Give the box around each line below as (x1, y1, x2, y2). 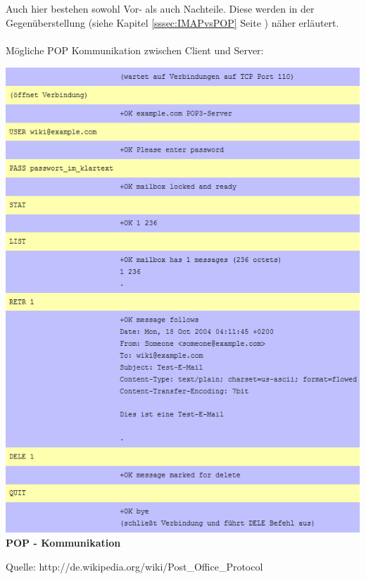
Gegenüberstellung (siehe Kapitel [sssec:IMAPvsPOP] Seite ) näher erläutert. (6, 15, 339, 30)
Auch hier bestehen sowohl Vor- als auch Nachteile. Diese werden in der (6, 1, 315, 15)
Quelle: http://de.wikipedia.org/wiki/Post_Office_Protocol (6, 559, 263, 573)
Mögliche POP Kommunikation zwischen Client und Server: (6, 42, 264, 57)
